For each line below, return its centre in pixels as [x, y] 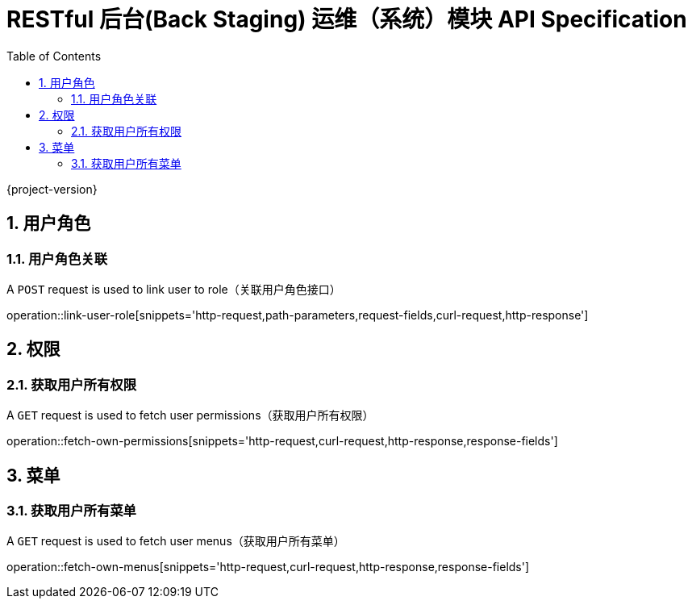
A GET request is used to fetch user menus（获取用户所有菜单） [176, 541]
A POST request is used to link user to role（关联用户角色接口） [174, 289]
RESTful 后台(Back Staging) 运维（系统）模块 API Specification [347, 19]
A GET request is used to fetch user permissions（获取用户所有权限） [190, 415]
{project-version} [52, 189]
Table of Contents [54, 56]
